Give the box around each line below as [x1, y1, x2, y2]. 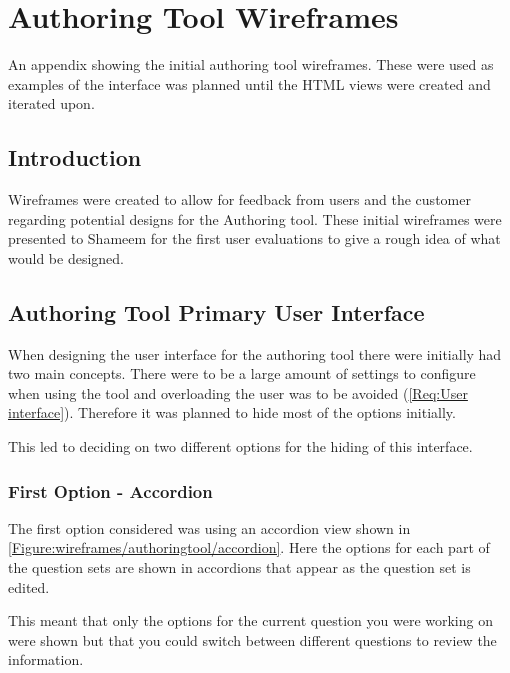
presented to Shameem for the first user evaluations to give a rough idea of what [8, 228, 501, 249]
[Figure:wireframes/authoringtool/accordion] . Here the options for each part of [8, 537, 490, 558]
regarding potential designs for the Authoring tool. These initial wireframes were [8, 208, 502, 229]
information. [8, 649, 84, 670]
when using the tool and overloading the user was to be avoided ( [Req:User [8, 382, 468, 403]
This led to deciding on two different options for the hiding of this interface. [8, 436, 473, 457]
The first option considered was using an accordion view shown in [8, 517, 411, 538]
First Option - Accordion [8, 478, 213, 503]
